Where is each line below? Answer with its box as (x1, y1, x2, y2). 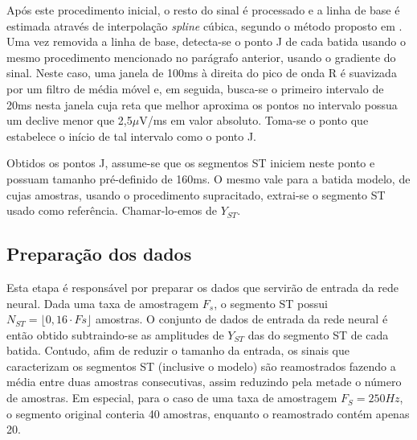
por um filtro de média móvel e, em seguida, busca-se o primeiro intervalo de (6, 80, 384, 97)
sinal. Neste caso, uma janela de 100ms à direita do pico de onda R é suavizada (6, 64, 397, 81)
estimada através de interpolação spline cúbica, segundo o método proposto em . (6, 17, 403, 34)
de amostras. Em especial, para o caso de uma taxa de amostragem (6, 389, 337, 406)
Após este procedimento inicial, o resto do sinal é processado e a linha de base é (6, 2, 400, 18)
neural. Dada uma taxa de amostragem (6, 294, 199, 311)
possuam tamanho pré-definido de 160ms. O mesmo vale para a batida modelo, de (6, 170, 411, 187)
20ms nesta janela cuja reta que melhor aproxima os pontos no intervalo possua (6, 96, 398, 113)
